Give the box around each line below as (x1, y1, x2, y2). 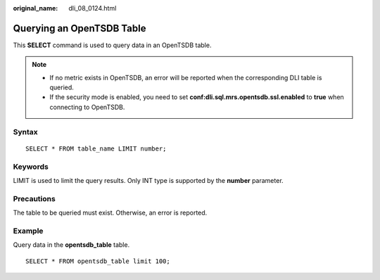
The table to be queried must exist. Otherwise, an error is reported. (13, 208, 208, 217)
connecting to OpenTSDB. (49, 103, 125, 111)
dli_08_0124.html (68, 4, 117, 12)
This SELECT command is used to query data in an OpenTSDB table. (13, 41, 212, 49)
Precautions (13, 193, 56, 203)
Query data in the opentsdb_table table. (13, 241, 130, 249)
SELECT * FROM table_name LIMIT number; (25, 144, 167, 153)
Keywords (13, 162, 49, 172)
